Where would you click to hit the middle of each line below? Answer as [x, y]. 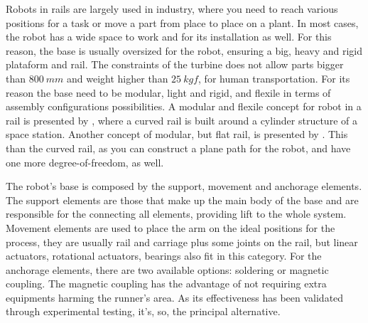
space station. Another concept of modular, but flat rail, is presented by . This [177, 134]
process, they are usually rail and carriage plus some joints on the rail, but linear [182, 242]
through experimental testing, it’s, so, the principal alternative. [143, 311]
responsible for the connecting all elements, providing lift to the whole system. [176, 214]
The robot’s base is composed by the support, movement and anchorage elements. [184, 186]
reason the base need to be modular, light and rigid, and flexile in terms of [168, 92]
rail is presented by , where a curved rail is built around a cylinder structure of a [182, 120]
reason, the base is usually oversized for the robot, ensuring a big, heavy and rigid [184, 50]
